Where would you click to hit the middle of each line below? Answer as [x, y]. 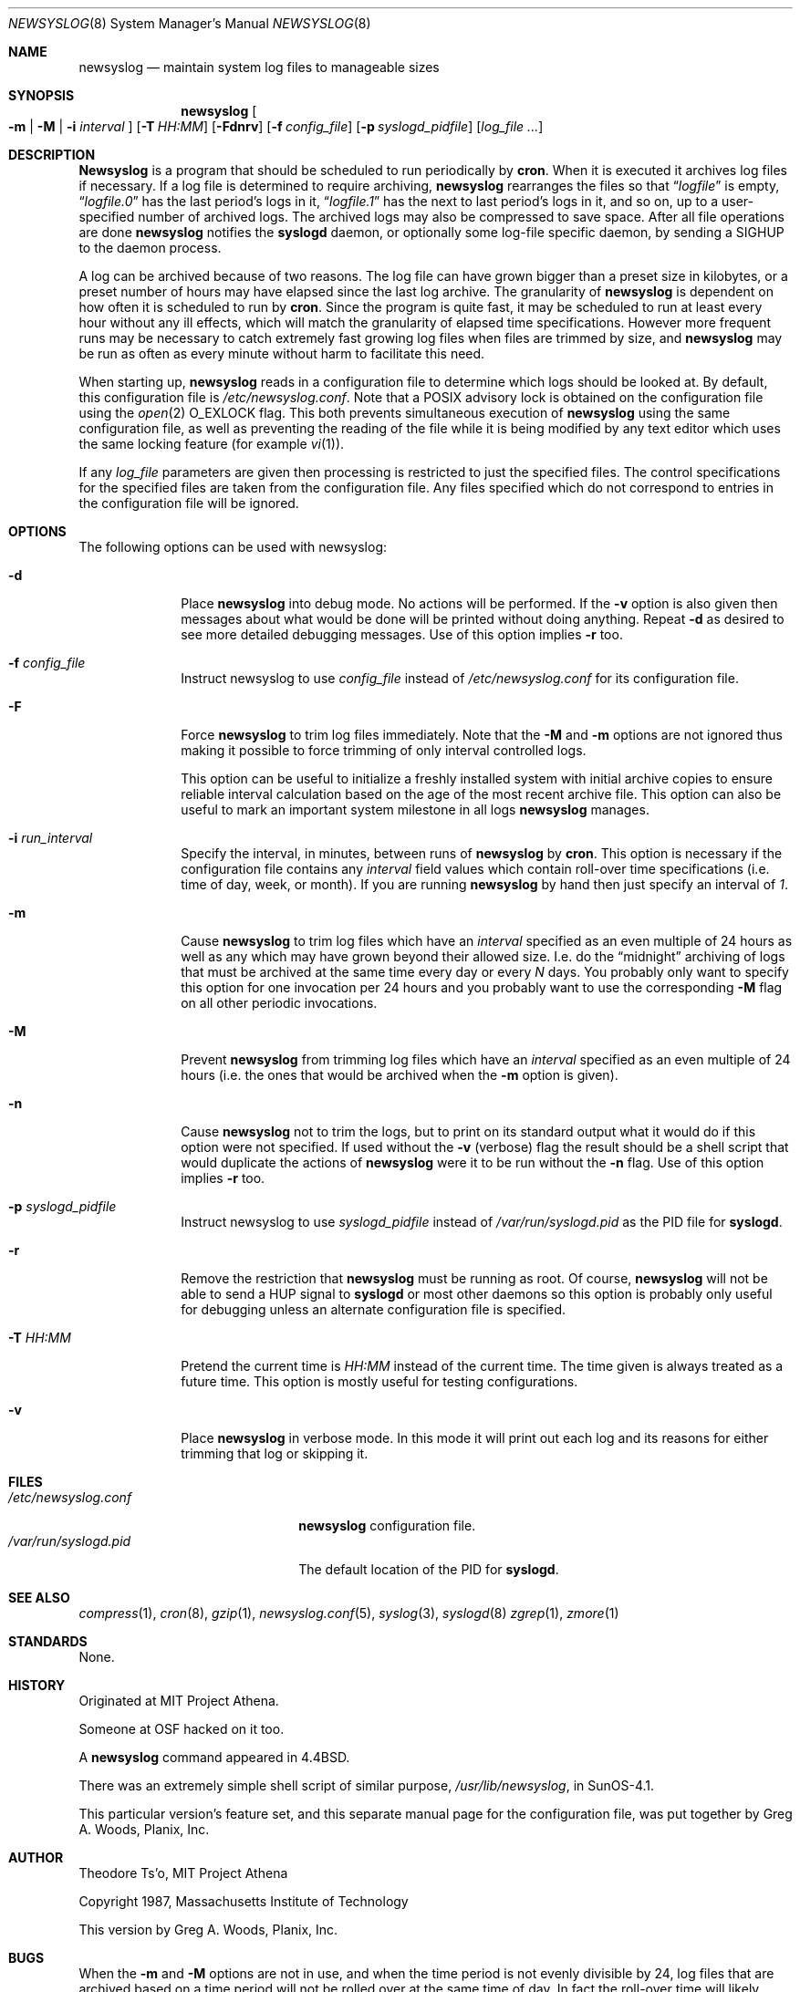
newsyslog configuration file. [387, 1525]
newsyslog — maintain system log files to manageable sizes [259, 67]
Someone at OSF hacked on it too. [182, 1729]
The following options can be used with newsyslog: [233, 547]
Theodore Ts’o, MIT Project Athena [183, 1873]
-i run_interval [51, 838]
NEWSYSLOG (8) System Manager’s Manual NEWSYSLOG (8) [190, 23]
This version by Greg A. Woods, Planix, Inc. [208, 1930]
